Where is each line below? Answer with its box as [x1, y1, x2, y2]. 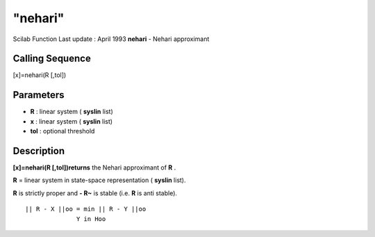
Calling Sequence [12, 53, 92, 65]
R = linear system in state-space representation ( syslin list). [12, 176, 186, 184]
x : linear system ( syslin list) [30, 117, 113, 125]
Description [12, 145, 65, 156]
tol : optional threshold [30, 127, 95, 136]
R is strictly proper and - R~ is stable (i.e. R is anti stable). [12, 188, 177, 197]
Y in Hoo [76, 215, 106, 222]
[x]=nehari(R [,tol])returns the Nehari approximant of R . [12, 163, 176, 172]
